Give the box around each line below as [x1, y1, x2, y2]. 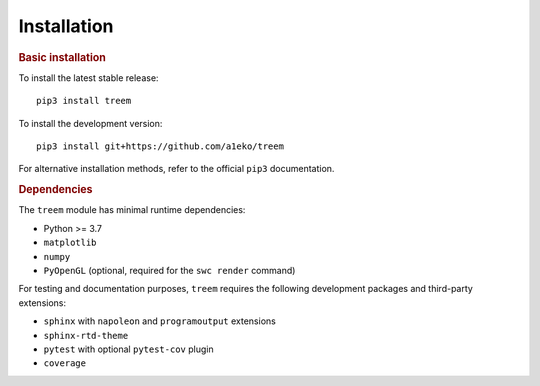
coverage [43, 358, 87, 369]
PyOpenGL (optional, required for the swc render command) [43, 264, 296, 276]
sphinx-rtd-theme [43, 330, 129, 341]
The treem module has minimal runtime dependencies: [18, 204, 246, 216]
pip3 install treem [36, 95, 132, 107]
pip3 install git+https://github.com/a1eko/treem [36, 140, 285, 152]
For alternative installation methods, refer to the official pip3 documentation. [18, 163, 335, 175]
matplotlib [43, 237, 97, 249]
